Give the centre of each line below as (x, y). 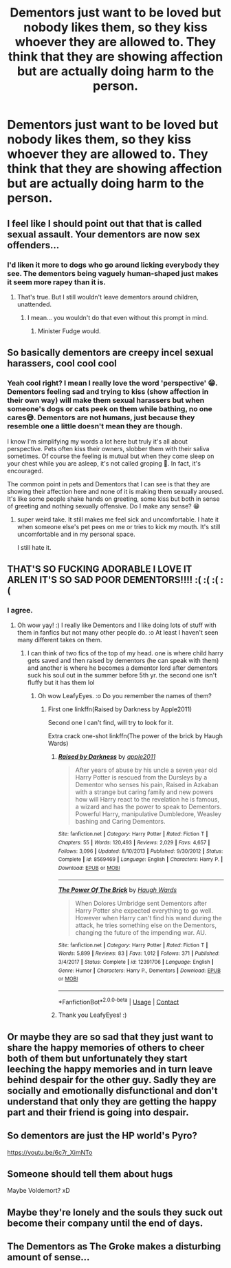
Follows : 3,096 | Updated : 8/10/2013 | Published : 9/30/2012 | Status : (141, 851)
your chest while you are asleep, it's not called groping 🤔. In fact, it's (104, 463)
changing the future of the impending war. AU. (141, 932)
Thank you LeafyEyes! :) (92, 1015)
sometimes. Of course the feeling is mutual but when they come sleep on (111, 456)
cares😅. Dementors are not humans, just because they (101, 417)
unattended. (34, 304)
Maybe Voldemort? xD (38, 1191)
